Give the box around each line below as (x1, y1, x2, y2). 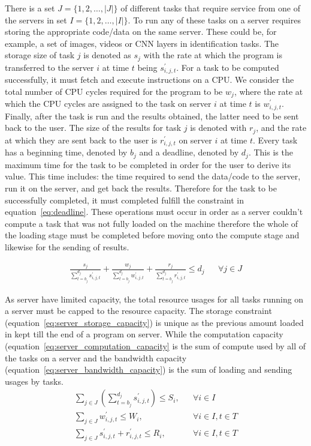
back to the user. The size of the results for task (5, 121, 182, 134)
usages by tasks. (5, 375, 64, 387)
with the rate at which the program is (143, 49, 283, 61)
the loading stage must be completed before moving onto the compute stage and (5, 229, 300, 241)
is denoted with (190, 121, 247, 134)
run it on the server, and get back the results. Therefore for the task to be (5, 181, 277, 194)
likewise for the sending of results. (5, 240, 129, 253)
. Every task (253, 133, 298, 146)
